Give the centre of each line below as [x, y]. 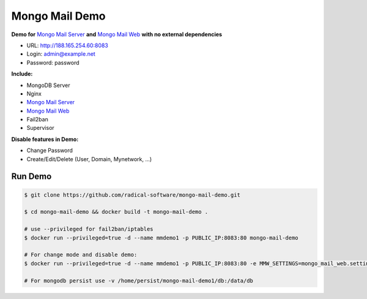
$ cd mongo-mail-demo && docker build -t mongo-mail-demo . [116, 212]
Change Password [50, 151]
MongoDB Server [48, 85]
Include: [22, 74]
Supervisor [40, 128]
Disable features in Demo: [45, 139]
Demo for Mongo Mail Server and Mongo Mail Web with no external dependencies [117, 34]
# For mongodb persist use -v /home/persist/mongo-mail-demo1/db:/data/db [139, 281]
